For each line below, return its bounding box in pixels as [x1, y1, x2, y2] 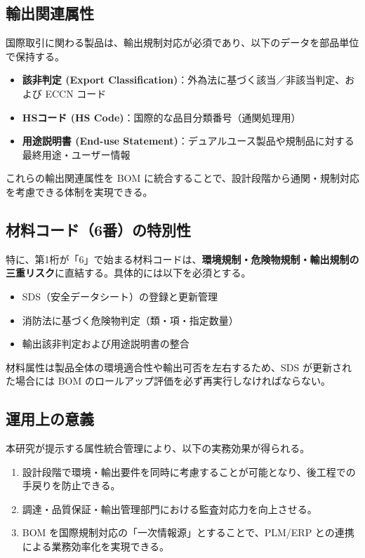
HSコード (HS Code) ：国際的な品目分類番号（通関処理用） [22, 109, 301, 124]
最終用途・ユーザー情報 [22, 147, 131, 161]
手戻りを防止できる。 [22, 478, 121, 493]
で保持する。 [6, 48, 65, 63]
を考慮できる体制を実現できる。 [6, 184, 153, 199]
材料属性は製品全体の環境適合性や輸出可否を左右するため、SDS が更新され [6, 359, 352, 374]
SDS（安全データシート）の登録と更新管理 [22, 288, 218, 303]
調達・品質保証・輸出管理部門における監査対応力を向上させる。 [22, 501, 317, 516]
